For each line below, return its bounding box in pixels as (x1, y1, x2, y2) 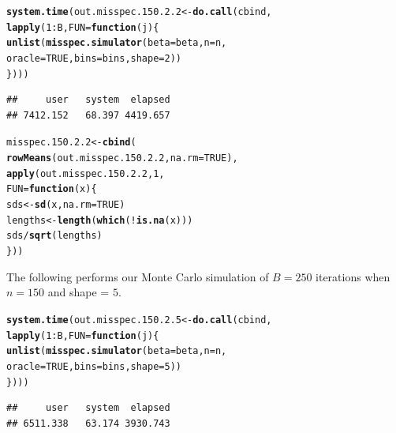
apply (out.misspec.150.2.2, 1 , (6, 168, 165, 179)
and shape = (47, 284, 110, 300)
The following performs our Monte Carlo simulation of (6, 268, 269, 284)
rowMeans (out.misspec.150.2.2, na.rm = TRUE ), (6, 152, 238, 164)
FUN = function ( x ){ (6, 183, 97, 195)
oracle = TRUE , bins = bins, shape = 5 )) (6, 360, 182, 372)
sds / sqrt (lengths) (6, 230, 103, 242)
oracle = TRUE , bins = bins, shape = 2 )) (6, 52, 182, 64)
